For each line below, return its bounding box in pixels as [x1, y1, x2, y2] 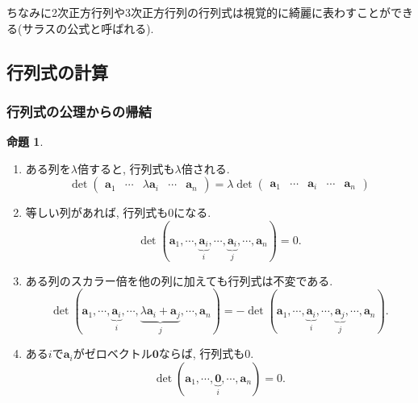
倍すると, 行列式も [77, 160, 175, 177]
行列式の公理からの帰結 [6, 101, 152, 121]
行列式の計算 [6, 59, 108, 84]
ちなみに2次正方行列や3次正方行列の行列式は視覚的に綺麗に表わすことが [6, 4, 391, 20]
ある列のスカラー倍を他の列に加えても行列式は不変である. [25, 272, 333, 289]
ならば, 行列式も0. [158, 345, 254, 362]
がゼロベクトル [73, 345, 153, 362]
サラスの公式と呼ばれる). [22, 19, 154, 36]
